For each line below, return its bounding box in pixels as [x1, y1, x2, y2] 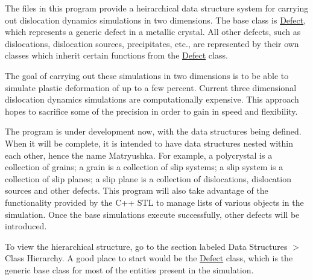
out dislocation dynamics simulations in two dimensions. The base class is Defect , [5, 13, 306, 26]
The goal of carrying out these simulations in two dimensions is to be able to [5, 69, 289, 81]
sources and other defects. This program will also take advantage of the [5, 184, 268, 197]
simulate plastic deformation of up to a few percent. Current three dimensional [5, 81, 297, 94]
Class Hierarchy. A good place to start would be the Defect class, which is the [5, 252, 293, 264]
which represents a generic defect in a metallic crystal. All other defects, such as [5, 25, 301, 38]
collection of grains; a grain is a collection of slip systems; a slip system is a [5, 161, 283, 173]
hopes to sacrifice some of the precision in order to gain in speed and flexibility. [5, 104, 298, 117]
